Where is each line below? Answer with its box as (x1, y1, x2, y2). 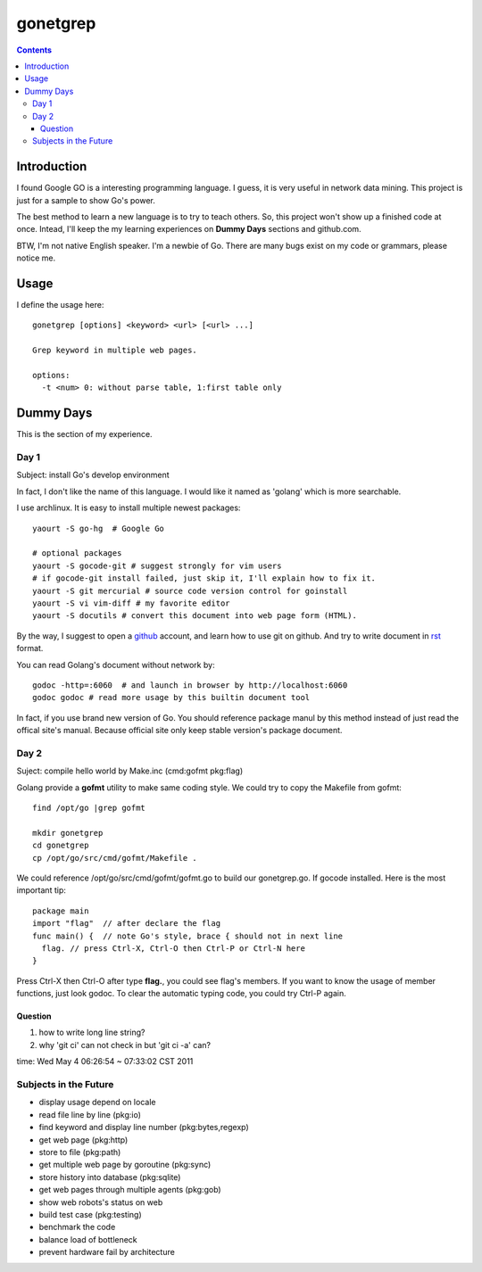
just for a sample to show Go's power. (16, 194, 155, 205)
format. (16, 643, 44, 654)
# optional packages (32, 549, 122, 558)
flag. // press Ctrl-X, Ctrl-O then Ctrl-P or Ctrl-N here (41, 943, 305, 954)
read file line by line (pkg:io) (38, 1109, 142, 1119)
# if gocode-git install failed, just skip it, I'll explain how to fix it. (32, 574, 377, 583)
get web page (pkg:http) (38, 1134, 129, 1145)
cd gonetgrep (32, 840, 89, 851)
